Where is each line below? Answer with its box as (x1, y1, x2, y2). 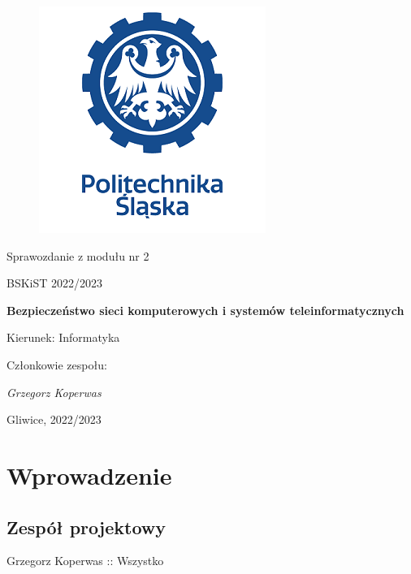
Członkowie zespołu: (6, 356, 107, 373)
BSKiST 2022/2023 (6, 274, 103, 291)
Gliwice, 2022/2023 (6, 411, 102, 428)
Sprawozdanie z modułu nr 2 (6, 247, 149, 264)
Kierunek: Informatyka (6, 329, 120, 346)
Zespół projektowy (6, 514, 166, 539)
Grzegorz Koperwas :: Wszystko (6, 552, 164, 569)
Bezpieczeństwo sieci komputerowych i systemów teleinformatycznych (6, 301, 405, 318)
